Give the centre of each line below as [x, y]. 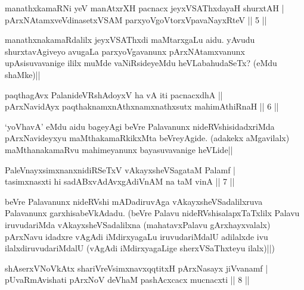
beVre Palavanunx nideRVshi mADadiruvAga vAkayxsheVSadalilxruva [134, 201]
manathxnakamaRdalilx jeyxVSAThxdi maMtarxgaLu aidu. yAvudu [130, 40]
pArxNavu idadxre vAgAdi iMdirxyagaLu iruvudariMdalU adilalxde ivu [137, 236]
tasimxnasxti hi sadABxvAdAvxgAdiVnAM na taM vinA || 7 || [120, 181]
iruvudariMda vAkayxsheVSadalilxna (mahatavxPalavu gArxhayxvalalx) [138, 224]
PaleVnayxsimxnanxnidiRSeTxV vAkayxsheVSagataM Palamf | [120, 169]
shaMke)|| [23, 74]
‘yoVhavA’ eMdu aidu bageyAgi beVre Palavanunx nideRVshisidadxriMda [140, 126]
